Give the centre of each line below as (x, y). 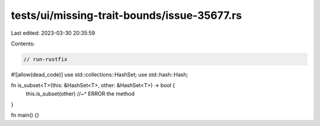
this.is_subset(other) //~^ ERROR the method (80, 94)
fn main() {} (25, 115)
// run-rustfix (45, 59)
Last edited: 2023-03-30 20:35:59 (53, 33)
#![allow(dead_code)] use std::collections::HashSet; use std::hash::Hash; (100, 74)
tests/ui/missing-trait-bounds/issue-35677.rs (127, 15)
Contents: (23, 44)
